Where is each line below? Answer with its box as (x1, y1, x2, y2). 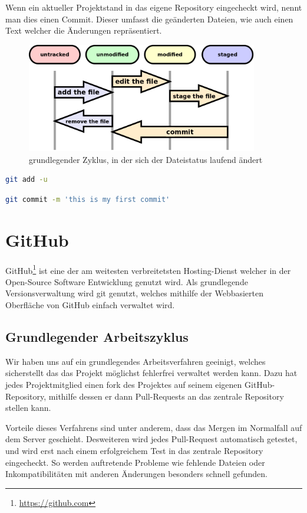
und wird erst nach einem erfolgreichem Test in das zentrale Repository (5, 445, 263, 457)
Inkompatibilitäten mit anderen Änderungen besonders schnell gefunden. (5, 468, 268, 480)
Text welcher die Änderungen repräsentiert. (5, 24, 162, 37)
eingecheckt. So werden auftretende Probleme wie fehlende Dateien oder (5, 456, 265, 468)
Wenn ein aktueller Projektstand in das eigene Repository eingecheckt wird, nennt (5, 1, 302, 13)
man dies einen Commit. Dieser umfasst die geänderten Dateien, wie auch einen (5, 12, 293, 25)
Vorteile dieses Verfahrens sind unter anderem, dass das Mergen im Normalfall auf (5, 421, 302, 433)
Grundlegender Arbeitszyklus (5, 328, 189, 346)
